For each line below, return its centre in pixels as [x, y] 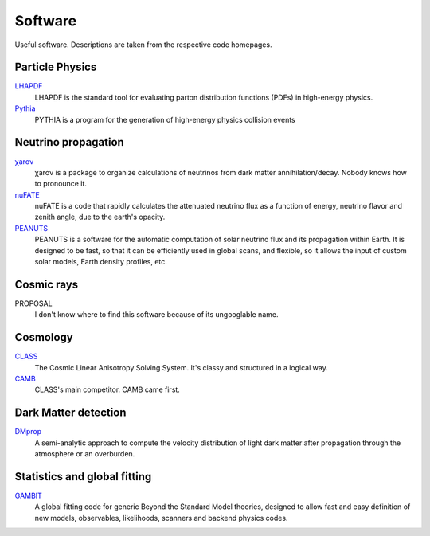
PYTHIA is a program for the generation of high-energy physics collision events [165, 119]
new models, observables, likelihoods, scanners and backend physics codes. [161, 518]
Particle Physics [56, 67]
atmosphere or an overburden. [85, 454]
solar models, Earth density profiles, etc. [101, 262]
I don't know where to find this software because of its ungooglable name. [156, 315]
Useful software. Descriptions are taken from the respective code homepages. [143, 45]
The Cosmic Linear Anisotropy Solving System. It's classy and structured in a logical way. [181, 367]
